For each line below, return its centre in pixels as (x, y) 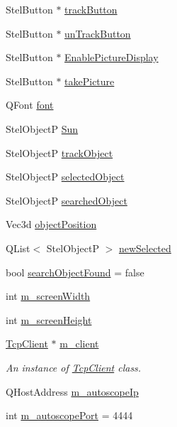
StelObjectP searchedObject (67, 200)
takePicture (90, 81)
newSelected (145, 248)
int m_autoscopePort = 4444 (69, 415)
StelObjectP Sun (42, 128)
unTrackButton (98, 33)
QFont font (30, 105)
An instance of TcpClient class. (74, 367)
